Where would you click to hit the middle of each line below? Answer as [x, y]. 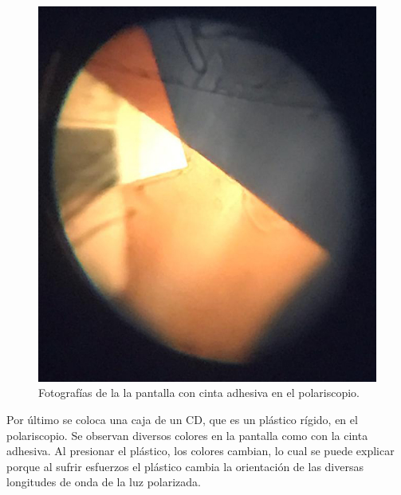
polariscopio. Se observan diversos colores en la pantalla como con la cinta [187, 435]
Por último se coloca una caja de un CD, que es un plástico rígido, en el [182, 420]
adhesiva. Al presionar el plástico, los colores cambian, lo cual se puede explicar [200, 451]
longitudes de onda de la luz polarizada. [104, 482]
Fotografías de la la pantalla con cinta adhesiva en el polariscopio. [199, 393]
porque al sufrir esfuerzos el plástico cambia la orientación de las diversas [185, 466]
